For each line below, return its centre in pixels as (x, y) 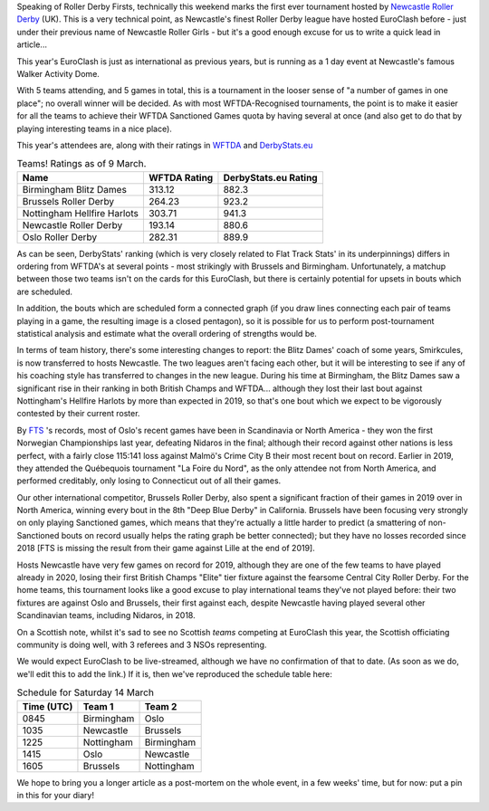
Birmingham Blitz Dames (74, 189)
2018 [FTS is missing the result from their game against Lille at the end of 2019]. (166, 549)
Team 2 (161, 706)
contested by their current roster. (78, 414)
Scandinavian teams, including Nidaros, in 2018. (106, 615)
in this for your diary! (56, 795)
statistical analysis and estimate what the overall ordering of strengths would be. (167, 334)
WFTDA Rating (181, 177)
